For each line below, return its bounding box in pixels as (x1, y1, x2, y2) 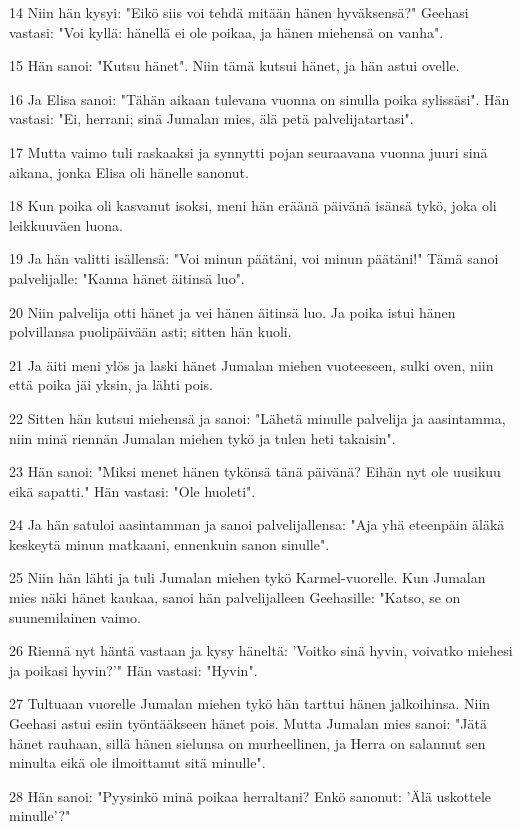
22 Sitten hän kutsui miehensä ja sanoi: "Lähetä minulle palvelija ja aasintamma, (9, 407, 506, 428)
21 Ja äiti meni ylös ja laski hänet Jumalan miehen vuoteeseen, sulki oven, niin (9, 354, 494, 375)
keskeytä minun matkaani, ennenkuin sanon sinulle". (9, 533, 330, 554)
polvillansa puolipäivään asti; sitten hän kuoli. (9, 321, 292, 342)
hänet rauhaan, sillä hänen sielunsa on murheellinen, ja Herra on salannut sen (9, 732, 486, 753)
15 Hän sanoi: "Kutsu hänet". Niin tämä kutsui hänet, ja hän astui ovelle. (9, 55, 460, 76)
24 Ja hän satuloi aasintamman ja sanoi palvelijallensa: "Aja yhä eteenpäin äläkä (9, 514, 505, 535)
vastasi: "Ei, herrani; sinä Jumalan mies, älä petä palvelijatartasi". (9, 108, 414, 129)
